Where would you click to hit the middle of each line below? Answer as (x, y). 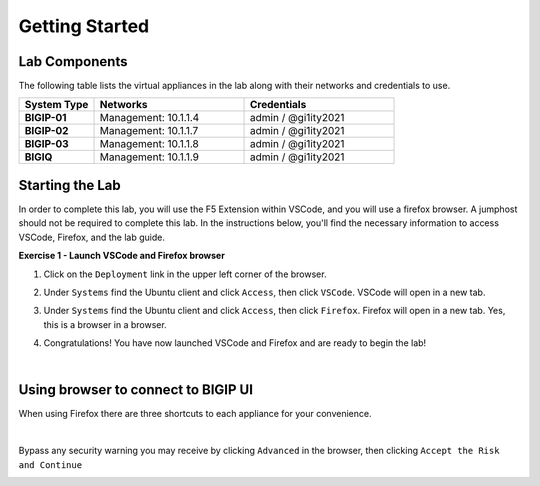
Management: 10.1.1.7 (149, 131)
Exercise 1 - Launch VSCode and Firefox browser (121, 256)
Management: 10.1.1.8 (149, 144)
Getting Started (84, 26)
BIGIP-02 (46, 131)
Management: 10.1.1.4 (149, 118)
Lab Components (73, 61)
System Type (56, 105)
